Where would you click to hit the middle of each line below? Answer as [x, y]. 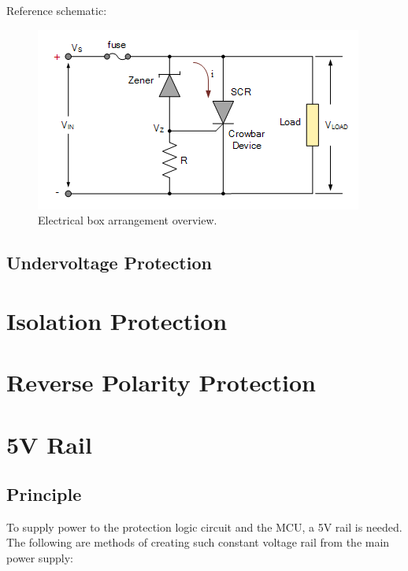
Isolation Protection [117, 320]
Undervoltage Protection [109, 263]
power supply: [40, 558]
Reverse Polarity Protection [161, 382]
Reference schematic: [57, 10]
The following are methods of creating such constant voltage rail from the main [198, 542]
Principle [44, 494]
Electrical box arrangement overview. [128, 220]
